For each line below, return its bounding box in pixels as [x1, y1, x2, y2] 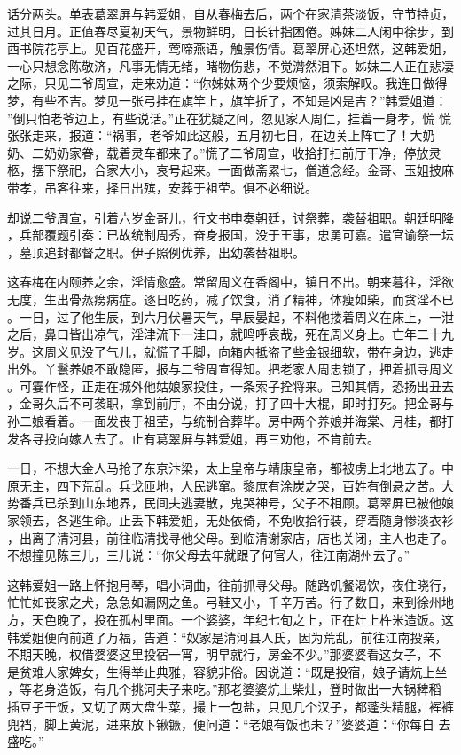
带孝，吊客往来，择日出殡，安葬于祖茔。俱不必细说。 [7, 177, 317, 196]
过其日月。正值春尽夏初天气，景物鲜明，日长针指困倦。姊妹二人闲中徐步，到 [7, 21, 454, 40]
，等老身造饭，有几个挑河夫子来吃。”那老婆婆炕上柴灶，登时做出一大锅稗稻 [7, 680, 441, 698]
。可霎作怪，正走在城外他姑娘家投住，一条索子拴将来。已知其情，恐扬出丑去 [7, 376, 454, 395]
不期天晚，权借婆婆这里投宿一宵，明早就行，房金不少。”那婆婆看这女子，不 [7, 645, 441, 664]
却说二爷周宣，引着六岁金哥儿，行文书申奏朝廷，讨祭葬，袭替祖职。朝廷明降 [7, 208, 454, 226]
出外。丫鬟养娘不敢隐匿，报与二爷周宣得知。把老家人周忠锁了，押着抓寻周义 [7, 359, 454, 378]
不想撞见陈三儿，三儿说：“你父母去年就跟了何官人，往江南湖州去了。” [7, 546, 410, 564]
